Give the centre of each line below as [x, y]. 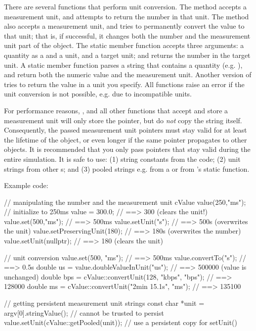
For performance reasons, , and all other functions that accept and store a [116, 110]
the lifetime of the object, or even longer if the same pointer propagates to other [126, 139]
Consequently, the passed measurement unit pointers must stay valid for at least [126, 130]
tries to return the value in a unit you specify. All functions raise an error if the [124, 84]
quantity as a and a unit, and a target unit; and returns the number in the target [127, 55]
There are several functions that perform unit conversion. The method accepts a [125, 6]
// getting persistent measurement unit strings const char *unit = [104, 303]
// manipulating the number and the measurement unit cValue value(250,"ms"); [125, 202]
